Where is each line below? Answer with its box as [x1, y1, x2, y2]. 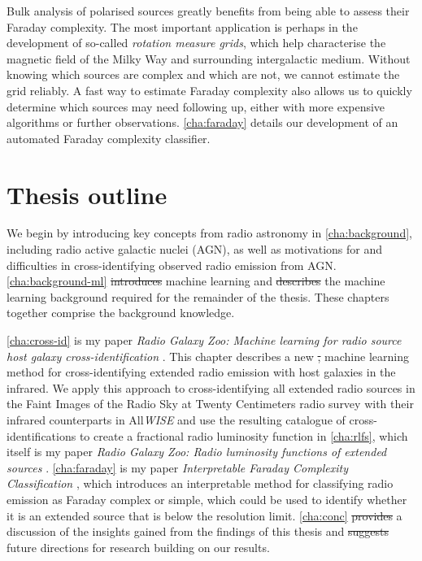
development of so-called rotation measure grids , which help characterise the [7, 34, 386, 51]
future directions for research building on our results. [7, 538, 270, 555]
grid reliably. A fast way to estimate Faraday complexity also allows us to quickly [7, 81, 412, 98]
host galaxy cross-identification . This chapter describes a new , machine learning [7, 347, 409, 364]
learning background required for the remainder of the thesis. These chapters [7, 288, 389, 305]
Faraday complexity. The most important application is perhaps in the [7, 18, 358, 35]
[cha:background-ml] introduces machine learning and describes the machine [7, 272, 385, 289]
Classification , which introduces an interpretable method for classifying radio [7, 475, 394, 492]
